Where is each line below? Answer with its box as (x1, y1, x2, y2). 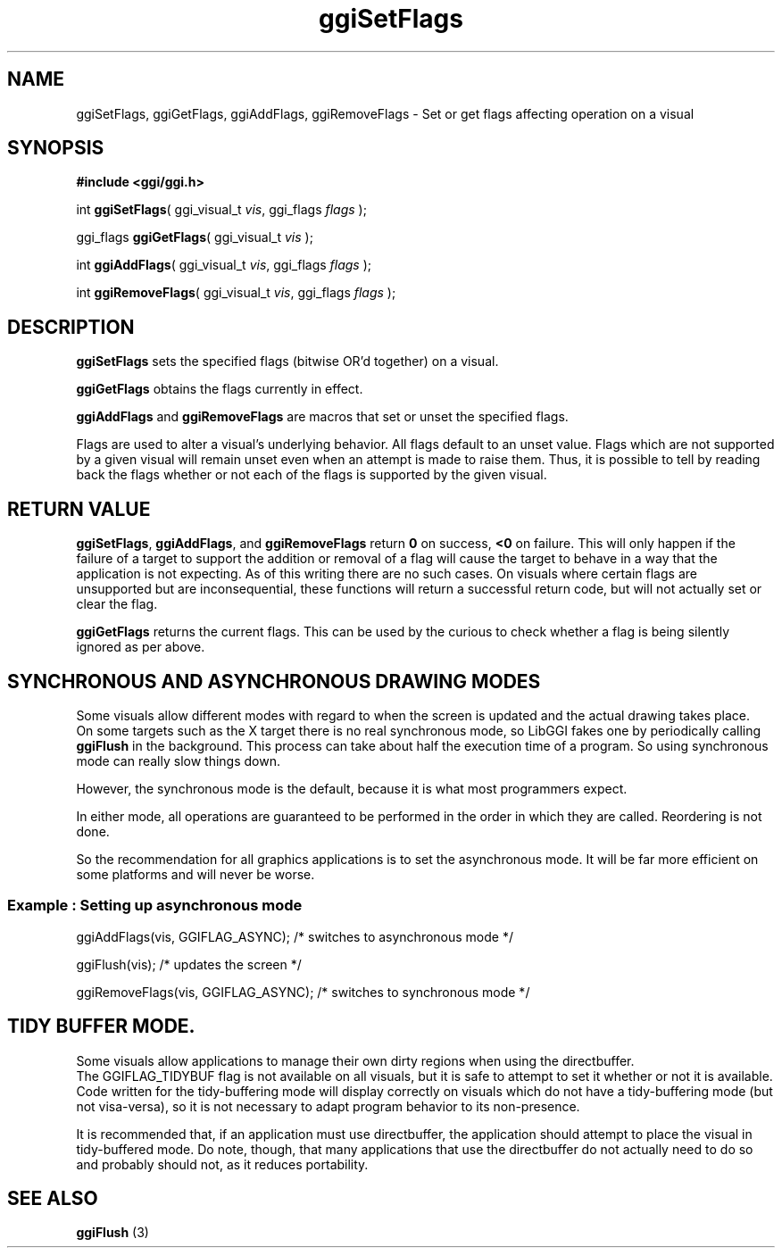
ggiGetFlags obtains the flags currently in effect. (76, 381, 363, 397)
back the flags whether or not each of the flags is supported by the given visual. (76, 467, 547, 483)
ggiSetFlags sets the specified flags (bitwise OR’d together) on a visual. (76, 353, 499, 370)
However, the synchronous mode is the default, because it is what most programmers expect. (76, 780, 628, 796)
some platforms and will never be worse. (76, 866, 315, 882)
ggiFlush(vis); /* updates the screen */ (76, 956, 302, 972)
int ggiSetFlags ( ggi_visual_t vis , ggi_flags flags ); (76, 202, 367, 218)
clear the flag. (76, 596, 158, 612)
